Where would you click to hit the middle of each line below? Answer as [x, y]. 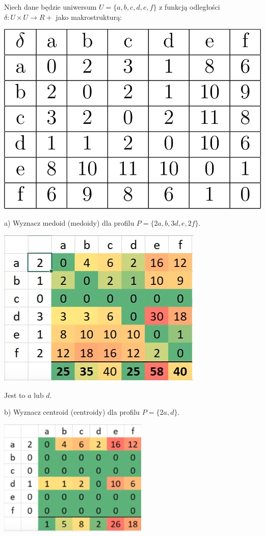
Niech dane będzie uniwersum [50, 7]
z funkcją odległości [190, 7]
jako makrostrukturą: [89, 17]
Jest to [15, 395]
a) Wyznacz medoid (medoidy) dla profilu [69, 223]
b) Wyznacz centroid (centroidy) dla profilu [72, 412]
